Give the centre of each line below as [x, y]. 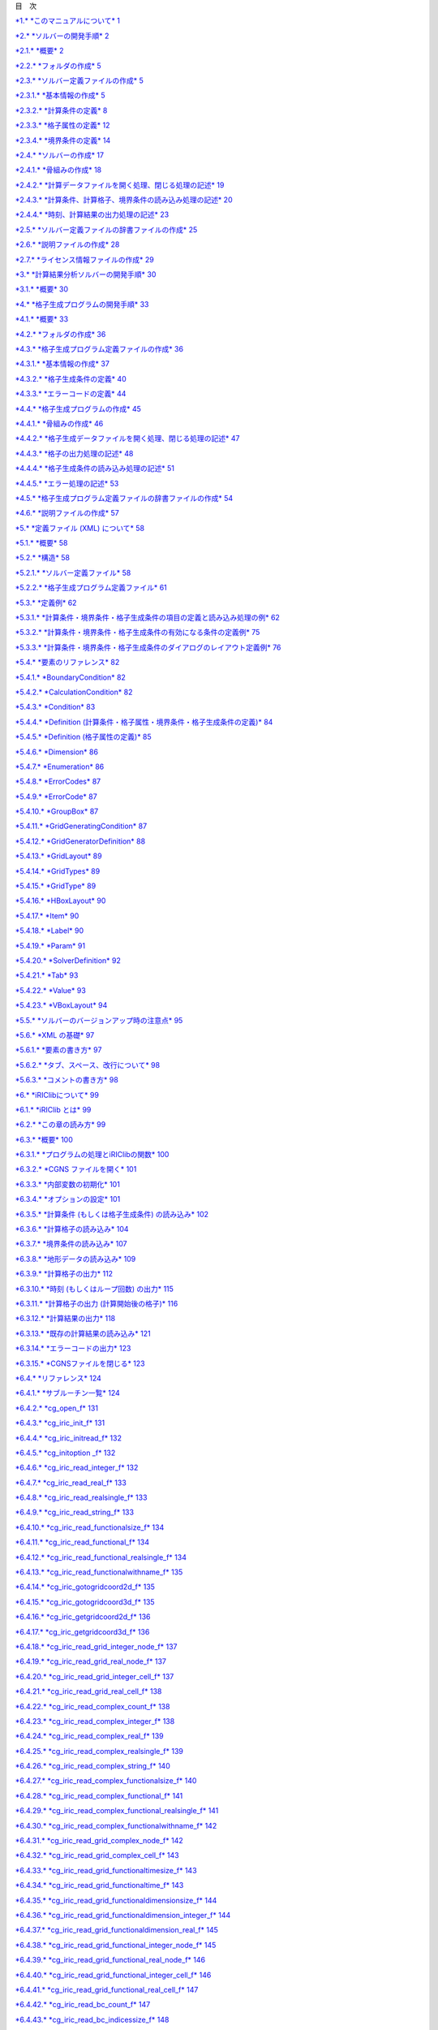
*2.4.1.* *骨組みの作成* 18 [58, 170]
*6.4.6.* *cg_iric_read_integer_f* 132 [77, 1468]
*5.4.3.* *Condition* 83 [55, 707]
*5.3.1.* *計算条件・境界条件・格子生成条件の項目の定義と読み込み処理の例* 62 [147, 618]
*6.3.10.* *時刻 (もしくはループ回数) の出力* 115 [94, 1289]
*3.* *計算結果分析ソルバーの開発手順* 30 [86, 274]
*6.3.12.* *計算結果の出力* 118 [65, 1319]
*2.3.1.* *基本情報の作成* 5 [60, 95]
